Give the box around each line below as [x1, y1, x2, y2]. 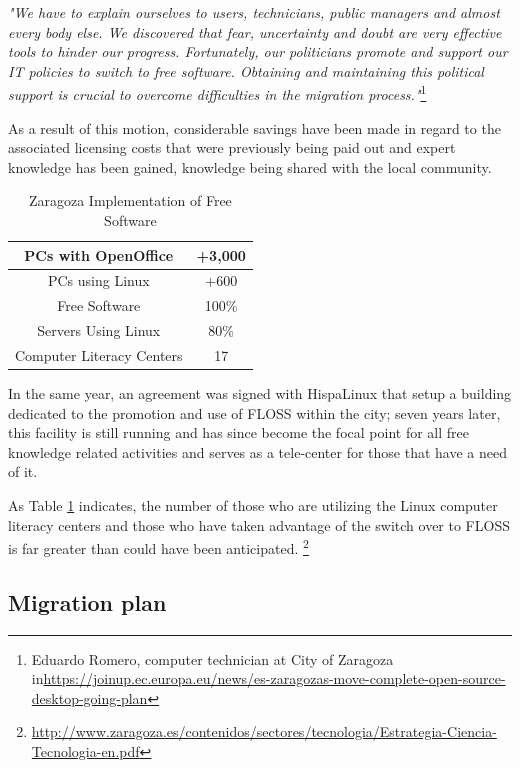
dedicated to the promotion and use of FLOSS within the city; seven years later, [8, 402, 501, 423]
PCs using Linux [47, 270, 150, 291]
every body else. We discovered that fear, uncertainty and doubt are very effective [8, 21, 502, 42]
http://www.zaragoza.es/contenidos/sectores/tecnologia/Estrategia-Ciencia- [31, 721, 497, 742]
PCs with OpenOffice [24, 244, 174, 265]
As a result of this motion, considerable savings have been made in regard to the [8, 117, 501, 138]
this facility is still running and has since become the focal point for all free [8, 422, 469, 443]
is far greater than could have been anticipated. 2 [8, 535, 309, 558]
